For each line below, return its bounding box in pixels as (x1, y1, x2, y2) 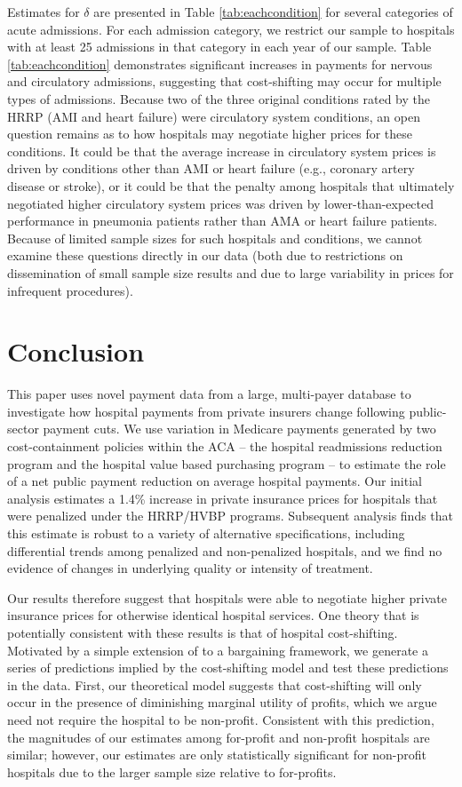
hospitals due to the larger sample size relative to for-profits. (7, 762, 337, 781)
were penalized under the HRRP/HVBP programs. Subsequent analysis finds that (7, 506, 454, 525)
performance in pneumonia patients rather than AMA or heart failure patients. (7, 211, 438, 230)
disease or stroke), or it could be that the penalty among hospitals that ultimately (7, 176, 455, 195)
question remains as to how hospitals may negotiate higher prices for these (7, 124, 413, 143)
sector (7, 419, 39, 438)
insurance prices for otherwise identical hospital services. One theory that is (7, 606, 419, 624)
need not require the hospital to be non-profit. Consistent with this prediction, (7, 710, 434, 728)
